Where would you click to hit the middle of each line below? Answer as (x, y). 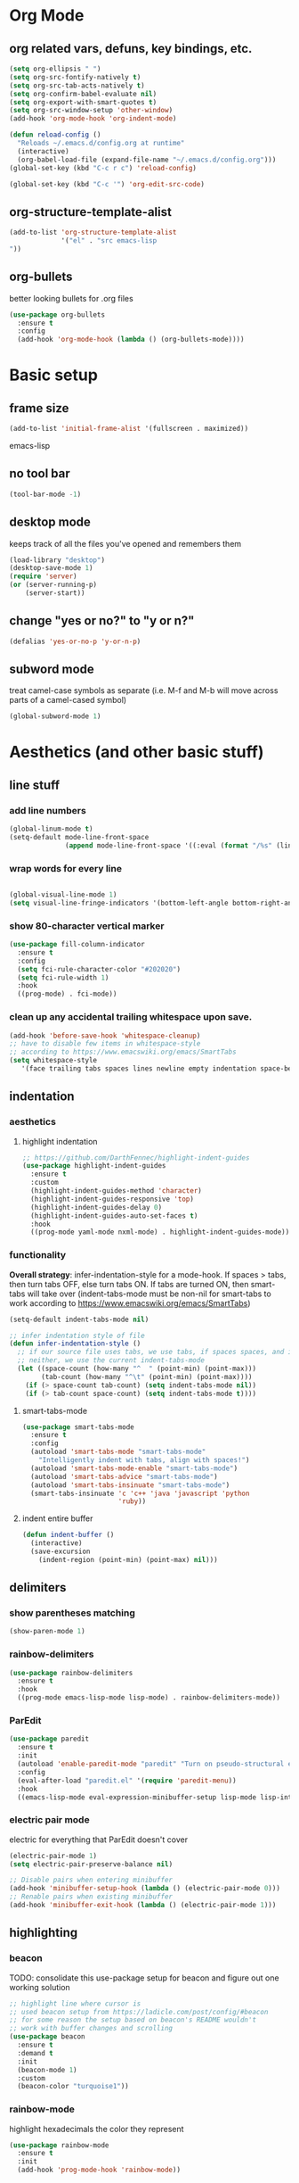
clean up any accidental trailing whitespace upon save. (131, 1017)
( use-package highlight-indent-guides (94, 1166)
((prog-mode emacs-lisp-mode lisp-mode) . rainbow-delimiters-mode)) (149, 1698)
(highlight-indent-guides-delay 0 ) (97, 1207)
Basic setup (53, 375)
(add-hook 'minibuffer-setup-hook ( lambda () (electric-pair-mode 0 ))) (145, 1889)
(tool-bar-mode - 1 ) (45, 494)
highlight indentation (60, 1141)
